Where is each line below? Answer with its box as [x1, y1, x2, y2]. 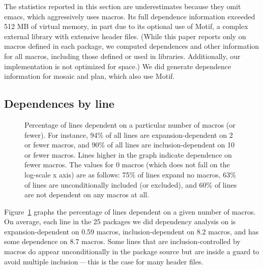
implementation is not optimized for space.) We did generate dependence [4, 61, 231, 71]
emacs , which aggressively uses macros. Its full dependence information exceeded [4, 11, 255, 21]
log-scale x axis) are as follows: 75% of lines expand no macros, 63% [24, 169, 236, 179]
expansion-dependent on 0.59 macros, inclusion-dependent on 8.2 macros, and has [4, 226, 259, 236]
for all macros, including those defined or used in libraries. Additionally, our [4, 50, 241, 61]
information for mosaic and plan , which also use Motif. [4, 71, 175, 81]
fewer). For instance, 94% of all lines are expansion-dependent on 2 [24, 129, 233, 140]
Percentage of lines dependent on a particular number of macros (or [24, 119, 236, 130]
